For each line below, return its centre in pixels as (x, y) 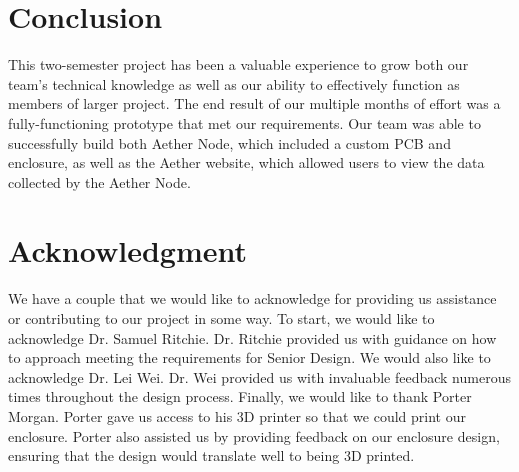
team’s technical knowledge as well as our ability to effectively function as (234, 83)
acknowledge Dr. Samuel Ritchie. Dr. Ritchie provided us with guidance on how (252, 337)
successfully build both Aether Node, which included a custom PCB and (229, 142)
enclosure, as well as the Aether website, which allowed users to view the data (246, 162)
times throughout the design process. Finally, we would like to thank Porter (240, 396)
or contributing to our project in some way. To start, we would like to (221, 318)
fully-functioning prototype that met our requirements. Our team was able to (244, 122)
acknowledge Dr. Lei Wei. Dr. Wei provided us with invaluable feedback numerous (259, 376)
